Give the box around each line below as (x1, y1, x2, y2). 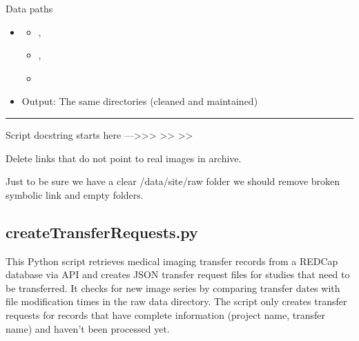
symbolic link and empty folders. (6, 187, 144, 202)
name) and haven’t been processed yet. (6, 321, 170, 335)
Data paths (6, 1, 53, 15)
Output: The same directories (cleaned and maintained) (21, 94, 258, 108)
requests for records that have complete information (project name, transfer (6, 307, 326, 322)
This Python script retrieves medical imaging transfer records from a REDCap (6, 253, 338, 268)
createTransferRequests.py (6, 221, 198, 242)
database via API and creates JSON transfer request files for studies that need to (6, 267, 350, 282)
